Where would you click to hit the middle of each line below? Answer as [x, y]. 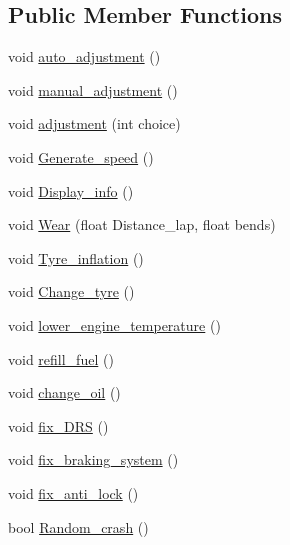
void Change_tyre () [71, 291]
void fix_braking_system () [93, 459]
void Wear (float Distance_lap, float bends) [142, 224]
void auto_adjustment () [84, 56]
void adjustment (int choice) [94, 123]
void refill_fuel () [61, 358]
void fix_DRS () [58, 425]
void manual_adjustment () [93, 89]
